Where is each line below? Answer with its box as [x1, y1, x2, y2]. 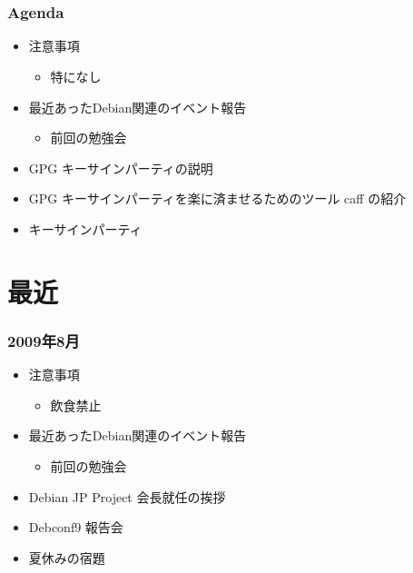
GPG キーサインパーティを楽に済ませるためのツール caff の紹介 [28, 189, 407, 208]
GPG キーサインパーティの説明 [28, 158, 213, 177]
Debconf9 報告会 [28, 518, 123, 537]
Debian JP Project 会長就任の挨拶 [28, 487, 226, 506]
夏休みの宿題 [28, 548, 105, 567]
